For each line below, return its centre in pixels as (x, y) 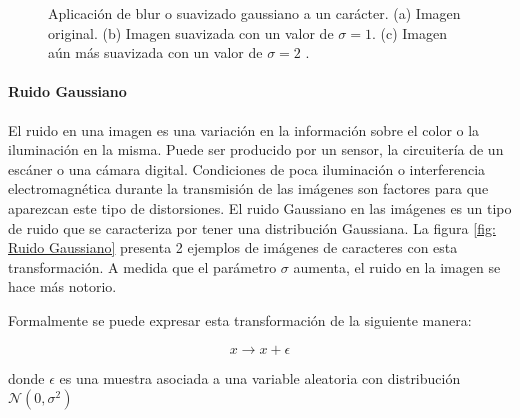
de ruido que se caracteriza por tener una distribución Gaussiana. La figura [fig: (252, 227)
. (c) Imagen (409, 32)
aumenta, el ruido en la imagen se (397, 266)
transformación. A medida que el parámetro (142, 266)
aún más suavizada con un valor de (155, 52)
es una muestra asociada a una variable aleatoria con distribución (260, 377)
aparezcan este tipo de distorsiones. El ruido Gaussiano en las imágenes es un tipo (260, 207)
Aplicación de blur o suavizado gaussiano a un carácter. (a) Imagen (254, 13)
